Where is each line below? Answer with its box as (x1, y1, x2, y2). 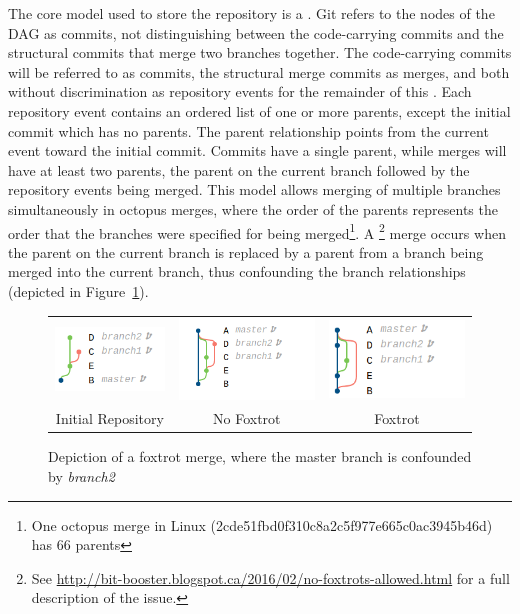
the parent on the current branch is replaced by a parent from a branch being (8, 241, 484, 262)
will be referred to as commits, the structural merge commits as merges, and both (8, 61, 510, 82)
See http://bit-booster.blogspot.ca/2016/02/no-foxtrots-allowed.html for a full (31, 567, 510, 588)
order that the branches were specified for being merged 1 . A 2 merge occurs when (8, 219, 506, 243)
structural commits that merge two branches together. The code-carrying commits (8, 42, 512, 63)
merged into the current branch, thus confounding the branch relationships (8, 261, 466, 282)
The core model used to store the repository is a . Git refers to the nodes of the (8, 3, 495, 23)
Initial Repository (55, 408, 164, 429)
